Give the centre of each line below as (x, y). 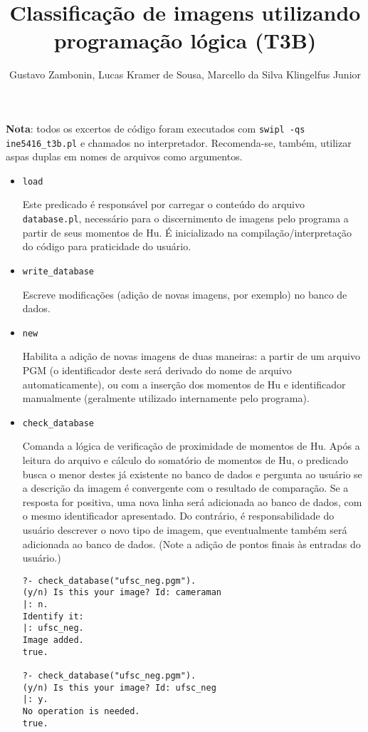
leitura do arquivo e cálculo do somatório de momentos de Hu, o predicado (185, 460)
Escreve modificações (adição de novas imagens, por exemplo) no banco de (185, 294)
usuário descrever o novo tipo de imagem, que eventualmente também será (185, 530)
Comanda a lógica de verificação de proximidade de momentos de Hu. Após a (191, 446)
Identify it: (53, 616)
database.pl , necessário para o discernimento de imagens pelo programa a (185, 218)
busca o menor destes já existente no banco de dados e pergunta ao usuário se (192, 474)
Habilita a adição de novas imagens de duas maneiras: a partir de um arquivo (191, 356)
